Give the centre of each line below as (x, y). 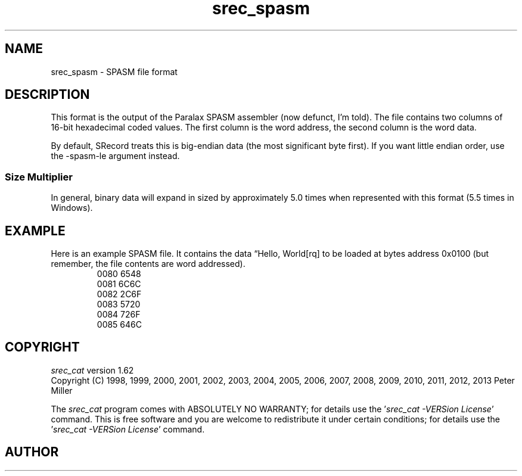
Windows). (72, 208)
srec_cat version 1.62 (92, 370)
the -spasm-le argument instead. (115, 156)
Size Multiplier (39, 177)
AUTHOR (32, 452)
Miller (62, 390)
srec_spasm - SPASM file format (114, 71)
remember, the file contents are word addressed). (148, 264)
